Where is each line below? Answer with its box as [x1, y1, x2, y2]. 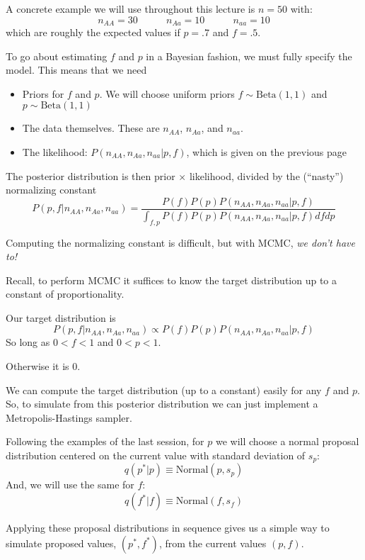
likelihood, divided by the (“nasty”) [189, 168, 344, 183]
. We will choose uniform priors [99, 86, 235, 101]
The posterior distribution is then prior [6, 168, 175, 183]
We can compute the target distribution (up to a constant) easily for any [6, 382, 322, 397]
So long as [6, 335, 50, 349]
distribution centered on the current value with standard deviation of [6, 448, 306, 463]
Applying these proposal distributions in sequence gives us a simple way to [6, 520, 330, 535]
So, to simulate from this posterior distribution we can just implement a [6, 396, 318, 411]
